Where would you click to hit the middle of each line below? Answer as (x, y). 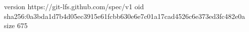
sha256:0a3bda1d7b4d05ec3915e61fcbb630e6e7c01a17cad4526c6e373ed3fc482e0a (125, 16)
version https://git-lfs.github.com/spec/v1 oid (74, 6)
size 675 (16, 25)
